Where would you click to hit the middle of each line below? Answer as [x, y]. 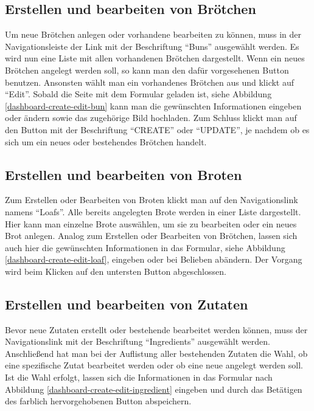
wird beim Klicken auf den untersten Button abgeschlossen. [116, 271]
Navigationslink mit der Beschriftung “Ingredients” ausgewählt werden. [138, 341]
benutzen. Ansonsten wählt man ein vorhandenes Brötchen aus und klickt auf [150, 82]
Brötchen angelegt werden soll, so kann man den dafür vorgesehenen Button [147, 70]
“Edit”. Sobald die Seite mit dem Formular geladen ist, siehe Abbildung [138, 94]
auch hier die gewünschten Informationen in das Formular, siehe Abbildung [145, 247]
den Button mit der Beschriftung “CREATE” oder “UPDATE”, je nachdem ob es [157, 129]
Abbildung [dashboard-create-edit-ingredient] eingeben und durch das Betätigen [154, 389]
